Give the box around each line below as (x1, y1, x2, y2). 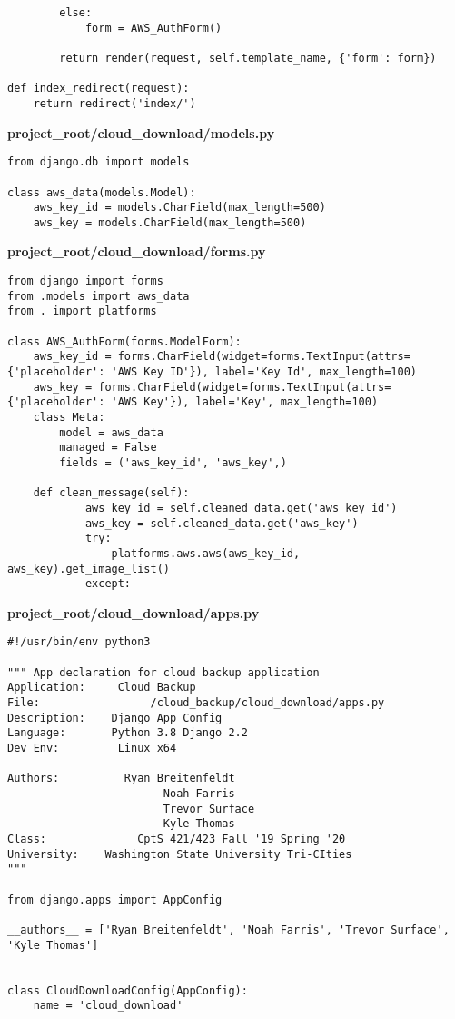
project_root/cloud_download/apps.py (7, 603, 260, 622)
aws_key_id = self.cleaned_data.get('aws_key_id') (84, 501, 398, 514)
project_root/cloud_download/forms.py (7, 242, 266, 261)
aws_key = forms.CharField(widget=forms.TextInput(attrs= (33, 380, 391, 394)
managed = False (59, 441, 157, 455)
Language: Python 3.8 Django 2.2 (7, 726, 248, 740)
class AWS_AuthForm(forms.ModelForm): (7, 335, 242, 348)
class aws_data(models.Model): (7, 185, 196, 199)
